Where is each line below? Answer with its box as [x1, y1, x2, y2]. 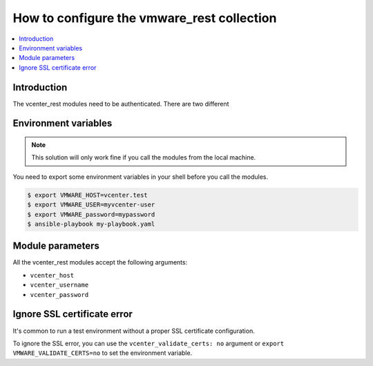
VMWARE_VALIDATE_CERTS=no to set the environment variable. [12, 349, 193, 357]
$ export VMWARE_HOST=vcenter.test [27, 191, 148, 199]
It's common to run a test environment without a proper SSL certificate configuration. [12, 327, 255, 335]
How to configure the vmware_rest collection [12, 10, 277, 26]
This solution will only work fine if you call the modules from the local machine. [31, 153, 256, 162]
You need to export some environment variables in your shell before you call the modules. [12, 173, 269, 181]
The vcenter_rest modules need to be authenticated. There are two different [12, 99, 229, 108]
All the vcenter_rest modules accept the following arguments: [12, 258, 188, 267]
